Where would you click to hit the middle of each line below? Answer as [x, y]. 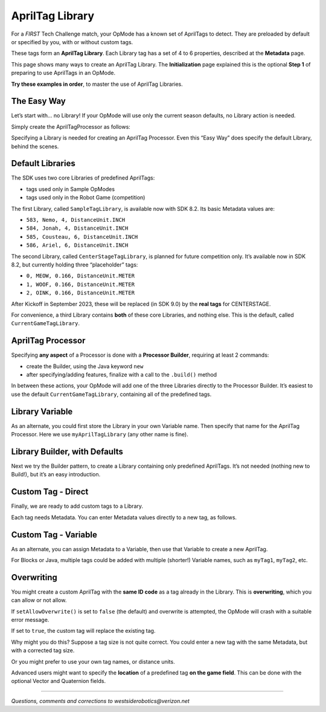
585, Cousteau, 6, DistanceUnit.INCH [82, 237]
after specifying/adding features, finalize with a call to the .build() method [122, 375]
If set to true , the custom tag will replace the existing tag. [83, 631]
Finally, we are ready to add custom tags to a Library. [77, 506]
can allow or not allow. [39, 600]
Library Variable [42, 411]
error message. [30, 620]
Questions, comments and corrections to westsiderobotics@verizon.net [101, 701]
